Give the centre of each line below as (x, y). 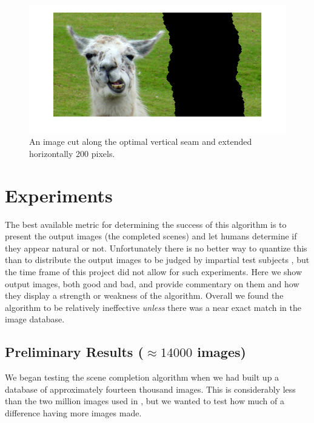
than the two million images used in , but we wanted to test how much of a (145, 401)
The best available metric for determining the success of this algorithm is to (146, 224)
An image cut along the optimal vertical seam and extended (141, 142)
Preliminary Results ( (74, 352)
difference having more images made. (73, 412)
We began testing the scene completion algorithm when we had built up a (142, 377)
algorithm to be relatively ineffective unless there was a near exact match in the (153, 307)
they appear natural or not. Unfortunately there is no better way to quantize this (156, 248)
